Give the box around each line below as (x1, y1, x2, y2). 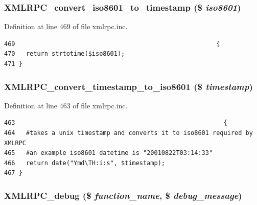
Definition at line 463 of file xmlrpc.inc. (4, 100, 128, 110)
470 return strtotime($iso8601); (4, 50, 125, 58)
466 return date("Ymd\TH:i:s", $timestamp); (4, 159, 165, 167)
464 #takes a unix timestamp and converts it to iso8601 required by (4, 129, 253, 136)
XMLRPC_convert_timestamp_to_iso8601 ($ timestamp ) (4, 80, 253, 93)
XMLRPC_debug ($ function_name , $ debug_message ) (4, 189, 242, 201)
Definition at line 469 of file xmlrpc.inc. (4, 21, 128, 32)
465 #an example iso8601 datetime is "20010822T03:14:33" (4, 149, 213, 157)
